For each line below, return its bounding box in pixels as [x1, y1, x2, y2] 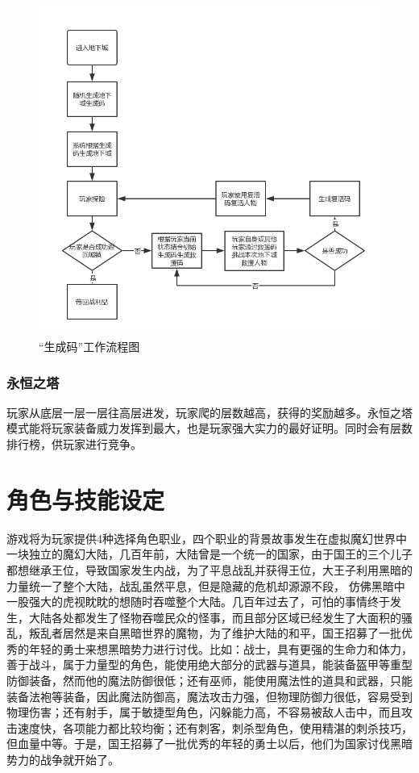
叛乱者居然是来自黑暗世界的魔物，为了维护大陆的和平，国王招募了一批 [28, 625, 401, 641]
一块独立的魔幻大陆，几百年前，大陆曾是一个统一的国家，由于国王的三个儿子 [6, 545, 413, 562]
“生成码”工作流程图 [39, 338, 140, 354]
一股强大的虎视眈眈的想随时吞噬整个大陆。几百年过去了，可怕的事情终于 [6, 593, 390, 610]
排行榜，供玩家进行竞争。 [6, 436, 142, 452]
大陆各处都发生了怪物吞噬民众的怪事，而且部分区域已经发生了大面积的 [28, 608, 401, 625]
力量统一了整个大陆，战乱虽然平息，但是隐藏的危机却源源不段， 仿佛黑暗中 [6, 577, 405, 594]
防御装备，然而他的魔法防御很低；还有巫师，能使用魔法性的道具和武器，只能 [6, 672, 413, 689]
